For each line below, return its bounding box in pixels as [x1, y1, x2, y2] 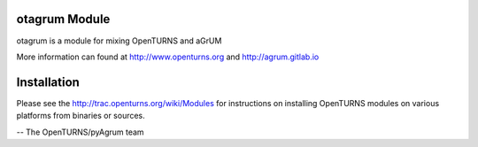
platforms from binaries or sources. [16, 111, 145, 121]
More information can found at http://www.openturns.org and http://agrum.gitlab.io [16, 51, 320, 62]
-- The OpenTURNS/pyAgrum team [16, 127, 145, 137]
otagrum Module [16, 12, 111, 27]
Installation [16, 74, 80, 89]
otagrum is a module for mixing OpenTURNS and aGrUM [16, 35, 222, 46]
